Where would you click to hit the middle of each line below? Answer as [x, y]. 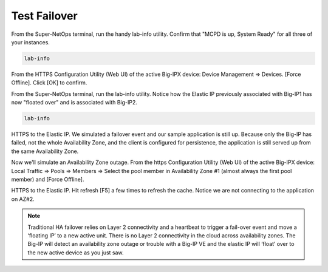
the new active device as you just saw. [76, 253]
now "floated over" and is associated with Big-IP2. [74, 103]
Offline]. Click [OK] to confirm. [49, 83]
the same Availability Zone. [45, 151]
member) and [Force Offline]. [48, 179]
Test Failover [45, 16]
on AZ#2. [23, 199]
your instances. [30, 42]
